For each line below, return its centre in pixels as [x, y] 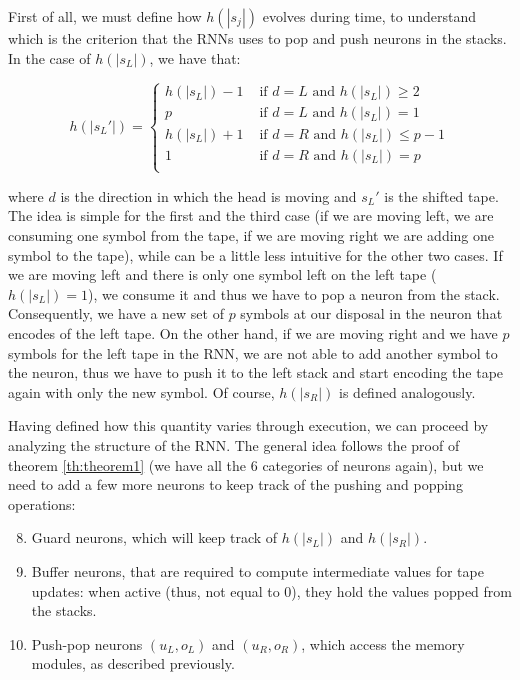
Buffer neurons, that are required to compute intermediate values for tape [257, 570]
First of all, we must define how [105, 16]
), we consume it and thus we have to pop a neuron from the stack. [294, 293]
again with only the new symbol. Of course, [141, 391]
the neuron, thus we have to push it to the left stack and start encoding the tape [256, 372]
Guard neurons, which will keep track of [154, 537]
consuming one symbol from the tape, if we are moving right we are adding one [251, 235]
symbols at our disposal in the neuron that [371, 313]
